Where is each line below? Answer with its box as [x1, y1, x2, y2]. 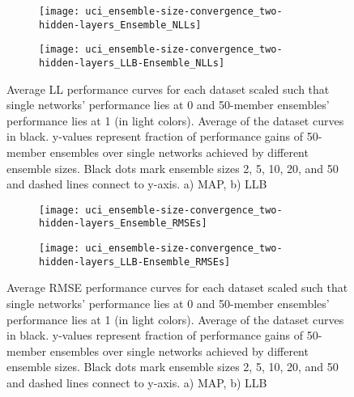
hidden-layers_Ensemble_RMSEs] [39, 218, 207, 230]
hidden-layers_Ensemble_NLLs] [39, 19, 202, 31]
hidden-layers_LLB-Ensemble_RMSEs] [39, 256, 231, 268]
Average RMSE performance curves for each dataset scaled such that [6, 279, 348, 296]
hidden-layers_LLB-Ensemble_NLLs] [39, 57, 225, 69]
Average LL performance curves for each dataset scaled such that [6, 80, 330, 97]
